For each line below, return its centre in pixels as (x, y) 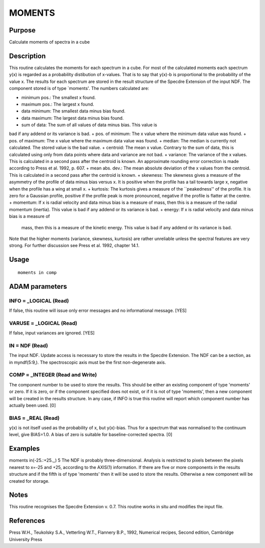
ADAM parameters (38, 287)
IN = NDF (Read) (29, 345)
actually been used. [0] (32, 405)
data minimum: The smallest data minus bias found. (73, 111)
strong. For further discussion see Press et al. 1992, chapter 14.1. (74, 246)
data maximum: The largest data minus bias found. (73, 118)
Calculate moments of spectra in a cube (50, 42)
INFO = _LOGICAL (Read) (39, 301)
